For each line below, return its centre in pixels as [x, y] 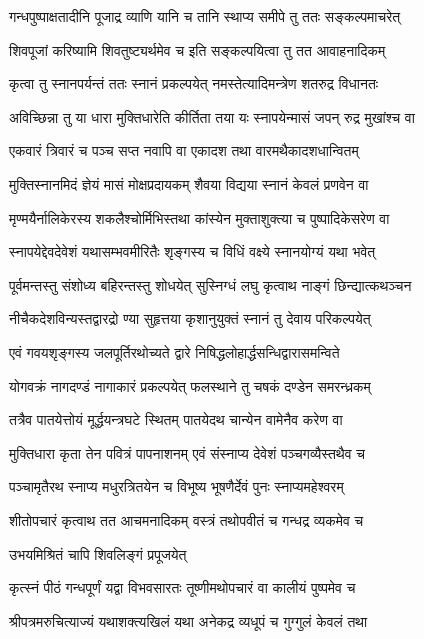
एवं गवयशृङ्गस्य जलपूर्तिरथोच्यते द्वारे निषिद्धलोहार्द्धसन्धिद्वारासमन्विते [174, 351]
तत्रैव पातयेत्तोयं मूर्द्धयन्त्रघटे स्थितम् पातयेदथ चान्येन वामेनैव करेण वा [176, 419]
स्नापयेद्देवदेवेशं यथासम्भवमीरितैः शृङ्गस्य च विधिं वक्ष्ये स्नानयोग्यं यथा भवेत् [192, 251]
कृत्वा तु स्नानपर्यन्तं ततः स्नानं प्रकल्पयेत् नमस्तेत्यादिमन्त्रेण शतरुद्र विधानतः [194, 83]
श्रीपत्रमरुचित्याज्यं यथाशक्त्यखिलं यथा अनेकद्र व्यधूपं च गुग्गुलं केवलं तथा [188, 620]
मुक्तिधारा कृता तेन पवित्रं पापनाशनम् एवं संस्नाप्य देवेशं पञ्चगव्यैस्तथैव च [187, 452]
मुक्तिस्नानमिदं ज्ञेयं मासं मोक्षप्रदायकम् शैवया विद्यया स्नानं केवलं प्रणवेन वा [189, 183]
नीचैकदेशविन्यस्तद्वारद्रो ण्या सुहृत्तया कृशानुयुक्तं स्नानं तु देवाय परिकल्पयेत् [190, 318]
